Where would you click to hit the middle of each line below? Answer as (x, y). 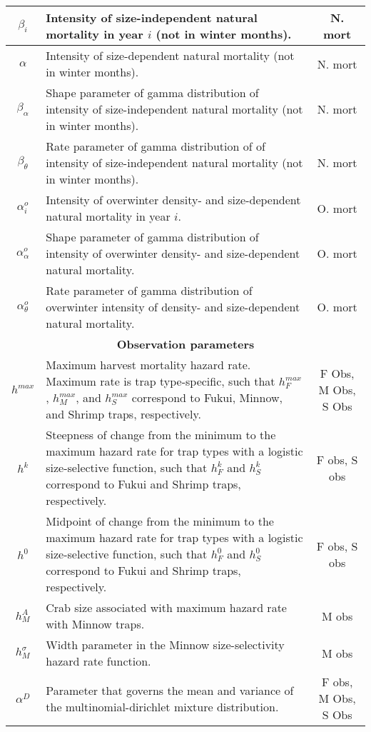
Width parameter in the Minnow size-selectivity (165, 645)
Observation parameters (185, 344)
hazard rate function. (98, 661)
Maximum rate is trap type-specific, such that (161, 381)
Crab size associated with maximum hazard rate (166, 607)
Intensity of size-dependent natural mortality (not (170, 55)
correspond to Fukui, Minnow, (207, 397)
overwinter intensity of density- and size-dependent (173, 307)
